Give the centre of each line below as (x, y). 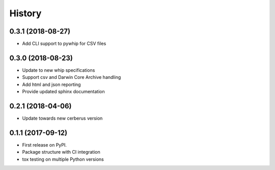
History (25, 13)
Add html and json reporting (51, 84)
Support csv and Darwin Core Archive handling (72, 77)
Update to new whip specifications (59, 70)
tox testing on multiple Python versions (63, 159)
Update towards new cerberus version (62, 118)
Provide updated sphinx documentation (63, 92)
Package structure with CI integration (61, 152)
